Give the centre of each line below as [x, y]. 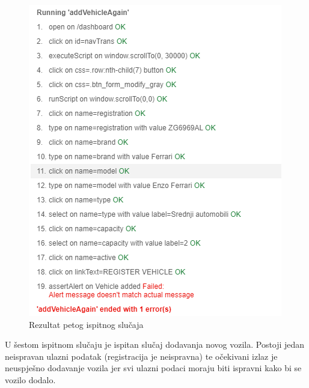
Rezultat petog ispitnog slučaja [86, 324]
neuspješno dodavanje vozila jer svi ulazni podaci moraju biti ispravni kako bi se [153, 368]
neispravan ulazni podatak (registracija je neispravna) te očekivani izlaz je [141, 356]
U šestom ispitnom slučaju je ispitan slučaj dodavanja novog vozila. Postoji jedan [155, 344]
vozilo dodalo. [30, 379]
